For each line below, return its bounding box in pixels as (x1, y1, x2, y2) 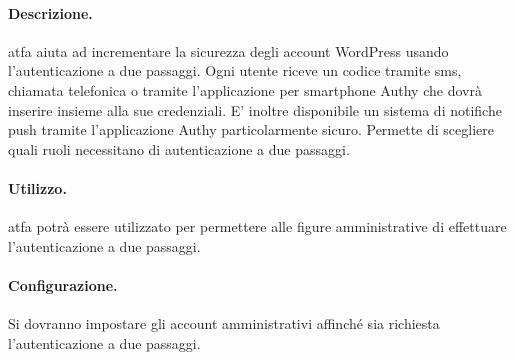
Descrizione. (8, 2, 93, 23)
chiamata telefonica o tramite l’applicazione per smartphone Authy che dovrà (8, 79, 482, 100)
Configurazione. (8, 274, 118, 295)
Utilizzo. (8, 177, 67, 198)
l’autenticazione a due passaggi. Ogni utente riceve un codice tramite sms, (8, 60, 462, 81)
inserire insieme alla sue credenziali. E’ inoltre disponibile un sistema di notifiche (8, 99, 502, 120)
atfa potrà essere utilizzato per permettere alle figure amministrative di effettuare (8, 216, 507, 237)
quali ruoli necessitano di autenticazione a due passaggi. (8, 138, 350, 159)
